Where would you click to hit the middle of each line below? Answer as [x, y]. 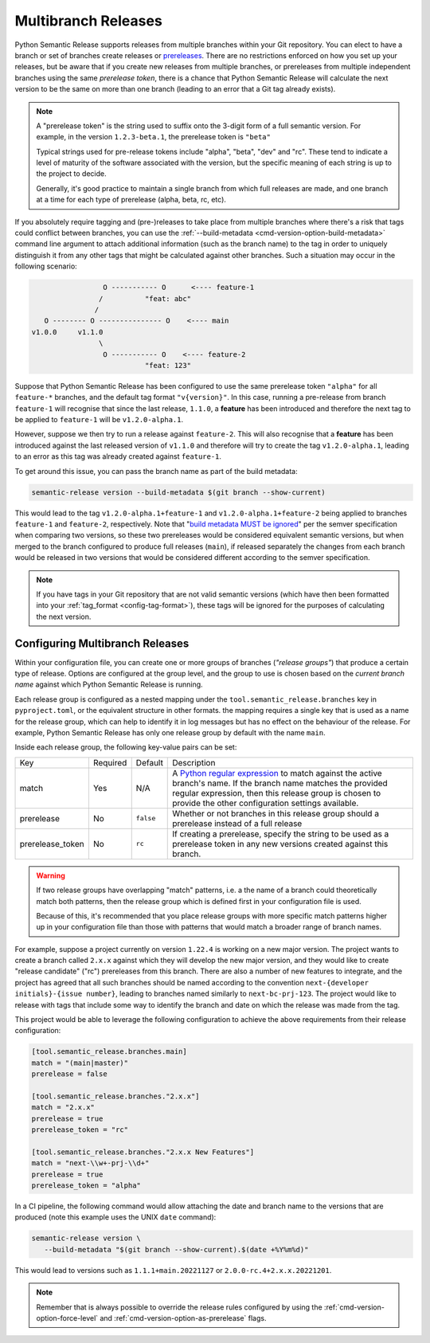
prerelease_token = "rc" [80, 1130]
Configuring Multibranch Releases [102, 643]
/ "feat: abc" [145, 298]
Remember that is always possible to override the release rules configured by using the [179, 1307]
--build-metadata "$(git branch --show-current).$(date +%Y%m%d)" [176, 1249]
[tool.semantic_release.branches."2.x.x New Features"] [143, 1152]
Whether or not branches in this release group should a [276, 813]
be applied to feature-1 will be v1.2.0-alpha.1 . [99, 420]
